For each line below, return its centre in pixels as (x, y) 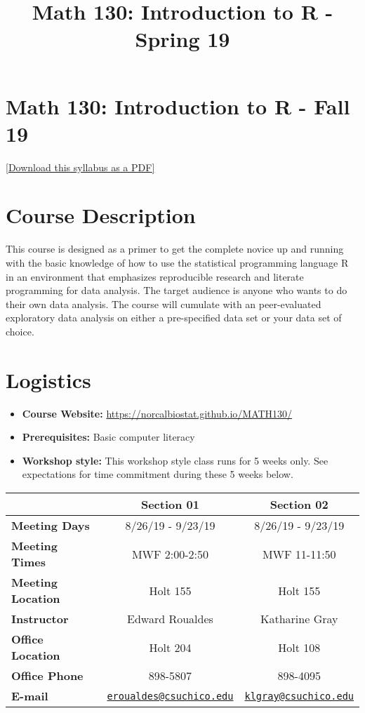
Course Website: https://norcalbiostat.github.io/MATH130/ (157, 413)
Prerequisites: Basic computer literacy (108, 437)
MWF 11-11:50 (299, 554)
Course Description (101, 215)
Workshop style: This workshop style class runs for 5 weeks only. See (175, 460)
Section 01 (170, 505)
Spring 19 (182, 39)
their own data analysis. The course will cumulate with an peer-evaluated (164, 304)
